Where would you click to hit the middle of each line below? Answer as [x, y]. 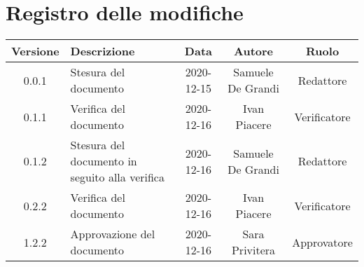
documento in [104, 161]
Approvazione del [113, 234]
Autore [254, 51]
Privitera [253, 250]
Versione [35, 51]
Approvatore [322, 242]
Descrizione [103, 51]
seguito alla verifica [117, 177]
